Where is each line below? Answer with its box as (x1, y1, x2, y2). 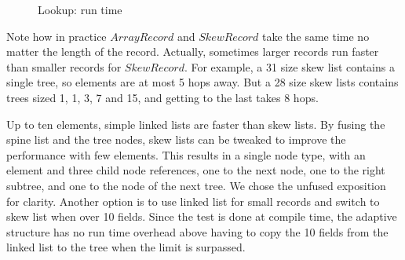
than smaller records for (6, 58, 122, 75)
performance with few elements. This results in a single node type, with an (6, 146, 366, 163)
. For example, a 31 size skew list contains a (184, 58, 395, 75)
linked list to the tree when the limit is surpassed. (6, 239, 246, 255)
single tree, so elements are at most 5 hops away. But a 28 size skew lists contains (6, 74, 399, 90)
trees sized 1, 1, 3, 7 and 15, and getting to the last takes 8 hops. (6, 89, 319, 105)
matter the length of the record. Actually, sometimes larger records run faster (6, 43, 379, 60)
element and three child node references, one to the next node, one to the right (6, 162, 385, 178)
